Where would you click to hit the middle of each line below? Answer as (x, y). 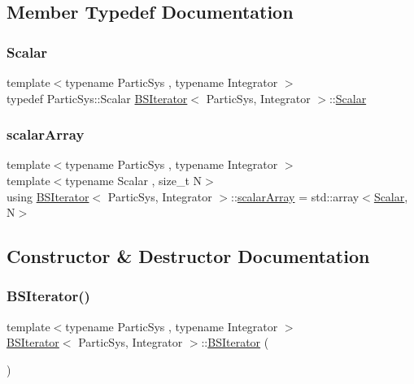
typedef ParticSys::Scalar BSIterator (97, 98)
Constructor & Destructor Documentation (188, 256)
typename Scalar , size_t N (134, 180)
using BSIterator (48, 196)
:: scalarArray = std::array (295, 196)
